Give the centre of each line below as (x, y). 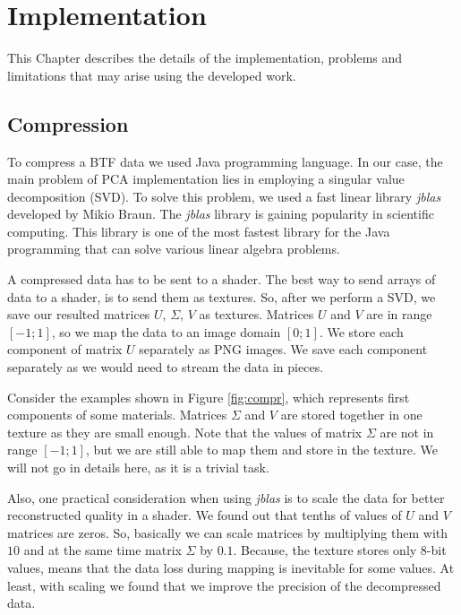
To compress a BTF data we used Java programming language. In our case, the (225, 161)
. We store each (361, 331)
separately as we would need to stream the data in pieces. (166, 367)
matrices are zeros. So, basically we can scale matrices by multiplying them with (228, 532)
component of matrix (65, 349)
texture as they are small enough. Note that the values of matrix (185, 432)
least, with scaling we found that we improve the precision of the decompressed (224, 585)
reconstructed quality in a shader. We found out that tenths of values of (205, 515)
